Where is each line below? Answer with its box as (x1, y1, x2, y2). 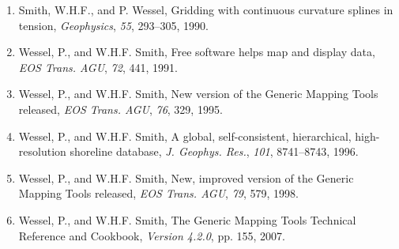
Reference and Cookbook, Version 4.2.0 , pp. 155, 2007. (18, 227, 285, 243)
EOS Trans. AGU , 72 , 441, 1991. (18, 58, 178, 75)
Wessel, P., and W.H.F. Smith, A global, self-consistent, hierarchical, (18, 127, 352, 144)
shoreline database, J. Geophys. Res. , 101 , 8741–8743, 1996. (70, 143, 359, 160)
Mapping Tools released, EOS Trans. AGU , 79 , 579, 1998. (18, 185, 299, 202)
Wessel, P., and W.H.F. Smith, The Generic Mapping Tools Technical (18, 211, 356, 228)
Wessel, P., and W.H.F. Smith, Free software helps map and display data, (18, 43, 375, 60)
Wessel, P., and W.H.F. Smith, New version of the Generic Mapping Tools (18, 85, 378, 102)
